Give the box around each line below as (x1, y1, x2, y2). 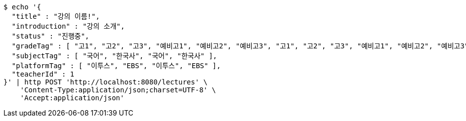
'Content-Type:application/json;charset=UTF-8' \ (20, 86, 216, 94)
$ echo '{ (3, 3, 41, 11)
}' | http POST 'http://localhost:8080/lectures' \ (3, 78, 208, 86)
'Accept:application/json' (20, 94, 125, 102)
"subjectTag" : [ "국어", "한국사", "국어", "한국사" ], (11, 52, 217, 60)
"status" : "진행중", (11, 32, 89, 40)
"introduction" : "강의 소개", (11, 22, 125, 30)
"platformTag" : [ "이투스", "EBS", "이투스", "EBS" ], (11, 62, 221, 70)
